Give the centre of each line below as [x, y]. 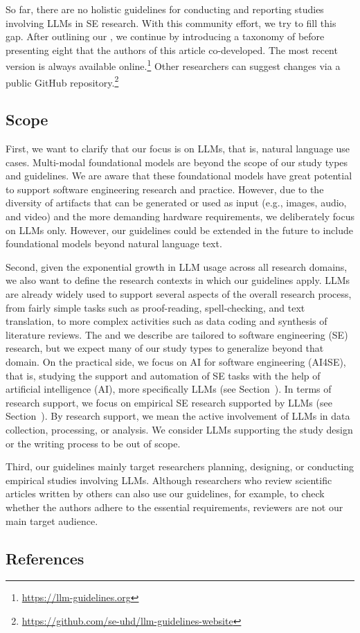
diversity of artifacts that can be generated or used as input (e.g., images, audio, [176, 203]
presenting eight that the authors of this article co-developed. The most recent [172, 50]
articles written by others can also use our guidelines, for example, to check [165, 493]
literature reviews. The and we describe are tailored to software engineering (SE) [177, 334]
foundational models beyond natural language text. [114, 243]
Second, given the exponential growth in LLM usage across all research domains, [177, 266]
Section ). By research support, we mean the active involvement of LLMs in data [178, 416]
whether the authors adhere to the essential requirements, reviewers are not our [174, 507]
